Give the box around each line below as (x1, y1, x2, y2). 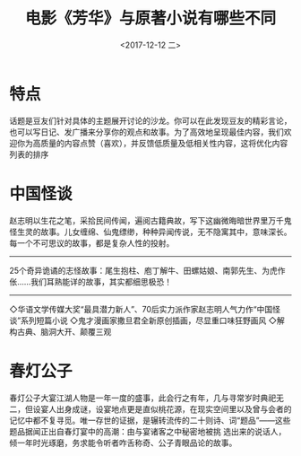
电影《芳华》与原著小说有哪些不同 (24, 8, 276, 29)
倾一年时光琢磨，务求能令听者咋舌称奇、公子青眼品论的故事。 (9, 437, 237, 448)
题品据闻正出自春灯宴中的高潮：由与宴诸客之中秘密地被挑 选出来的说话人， (9, 425, 287, 436)
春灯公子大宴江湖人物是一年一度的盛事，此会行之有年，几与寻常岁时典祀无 (9, 392, 284, 403)
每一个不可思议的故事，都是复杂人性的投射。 (9, 237, 175, 248)
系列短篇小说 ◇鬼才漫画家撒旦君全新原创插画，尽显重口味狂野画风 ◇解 (21, 315, 285, 326)
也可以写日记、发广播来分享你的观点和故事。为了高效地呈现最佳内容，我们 (9, 127, 284, 137)
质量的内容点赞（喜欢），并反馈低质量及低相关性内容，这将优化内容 (39, 137, 288, 148)
